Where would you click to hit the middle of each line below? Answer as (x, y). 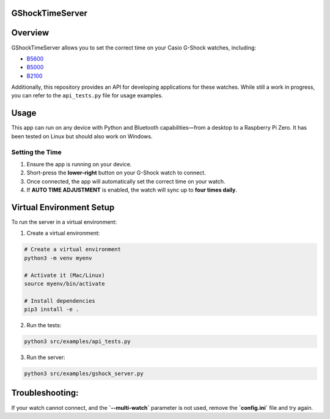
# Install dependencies (60, 301)
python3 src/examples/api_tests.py (77, 342)
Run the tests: (44, 325)
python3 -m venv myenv (58, 258)
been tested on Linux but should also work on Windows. (82, 136)
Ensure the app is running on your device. (79, 164)
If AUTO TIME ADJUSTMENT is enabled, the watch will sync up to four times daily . (132, 190)
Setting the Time (36, 152)
